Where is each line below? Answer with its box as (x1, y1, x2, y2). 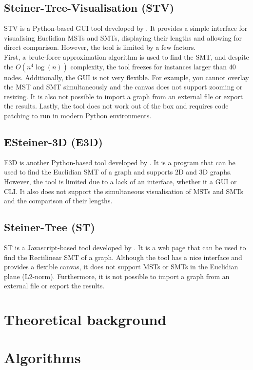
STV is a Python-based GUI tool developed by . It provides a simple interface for (4, 23, 248, 33)
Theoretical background (4, 309, 167, 329)
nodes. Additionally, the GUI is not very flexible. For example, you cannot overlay (4, 72, 249, 82)
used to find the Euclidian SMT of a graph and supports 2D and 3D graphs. (4, 167, 232, 177)
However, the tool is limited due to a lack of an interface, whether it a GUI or (4, 176, 237, 186)
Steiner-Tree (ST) (4, 219, 95, 235)
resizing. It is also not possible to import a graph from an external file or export (4, 91, 243, 101)
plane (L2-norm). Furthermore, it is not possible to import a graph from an (4, 271, 230, 281)
